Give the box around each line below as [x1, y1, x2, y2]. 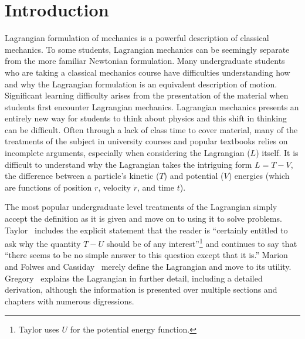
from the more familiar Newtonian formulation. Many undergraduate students [5, 55, 285, 67]
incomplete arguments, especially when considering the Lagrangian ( [5, 147, 250, 159]
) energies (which [228, 169, 290, 182]
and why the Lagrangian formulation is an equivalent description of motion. [5, 77, 277, 90]
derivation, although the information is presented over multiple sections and [5, 283, 277, 296]
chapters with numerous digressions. [5, 294, 134, 307]
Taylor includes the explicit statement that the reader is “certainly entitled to [5, 223, 288, 236]
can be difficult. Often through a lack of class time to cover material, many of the [5, 123, 298, 135]
